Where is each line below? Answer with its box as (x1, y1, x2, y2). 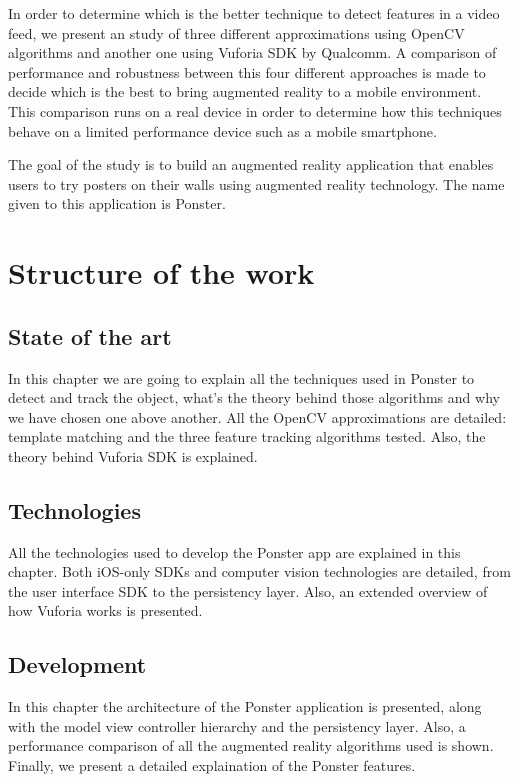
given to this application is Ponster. (8, 193, 226, 214)
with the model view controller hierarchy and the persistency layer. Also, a (8, 715, 466, 736)
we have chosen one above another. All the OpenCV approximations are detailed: (8, 406, 507, 427)
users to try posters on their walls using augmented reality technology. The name (8, 173, 505, 194)
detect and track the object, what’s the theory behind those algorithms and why (8, 387, 500, 408)
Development (8, 649, 147, 680)
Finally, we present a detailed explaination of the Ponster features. (8, 755, 416, 776)
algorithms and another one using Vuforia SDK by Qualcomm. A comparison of (8, 42, 497, 63)
